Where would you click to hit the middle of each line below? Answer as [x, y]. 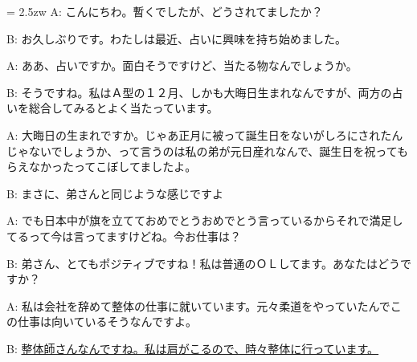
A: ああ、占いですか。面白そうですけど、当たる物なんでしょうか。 [182, 65]
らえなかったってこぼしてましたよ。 [102, 167]
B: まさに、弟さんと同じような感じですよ [115, 193]
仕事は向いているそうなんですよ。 [107, 321]
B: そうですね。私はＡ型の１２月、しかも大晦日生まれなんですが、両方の [199, 92]
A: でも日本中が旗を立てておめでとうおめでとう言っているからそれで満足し [205, 220]
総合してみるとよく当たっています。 [123, 108]
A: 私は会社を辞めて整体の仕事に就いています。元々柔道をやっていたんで [198, 305]
